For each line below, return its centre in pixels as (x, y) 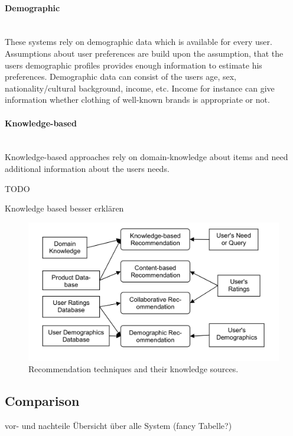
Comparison (42, 401)
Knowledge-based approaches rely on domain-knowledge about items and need (146, 157)
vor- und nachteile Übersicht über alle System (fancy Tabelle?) (118, 426)
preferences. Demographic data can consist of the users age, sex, (121, 77)
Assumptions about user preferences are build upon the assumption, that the (144, 53)
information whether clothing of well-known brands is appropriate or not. (137, 100)
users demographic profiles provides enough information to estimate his (134, 65)
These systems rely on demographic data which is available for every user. (139, 42)
